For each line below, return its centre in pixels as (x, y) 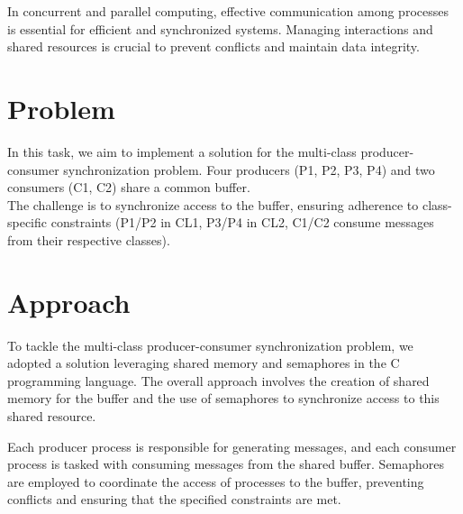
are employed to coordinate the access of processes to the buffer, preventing (216, 481)
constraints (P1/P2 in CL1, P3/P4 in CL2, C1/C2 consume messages (242, 222)
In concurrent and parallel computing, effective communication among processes (228, 11)
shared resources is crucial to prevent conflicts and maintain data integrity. (213, 46)
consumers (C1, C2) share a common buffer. (129, 187)
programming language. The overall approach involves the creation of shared (218, 380)
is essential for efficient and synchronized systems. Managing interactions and (220, 28)
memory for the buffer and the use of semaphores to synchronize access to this (223, 398)
